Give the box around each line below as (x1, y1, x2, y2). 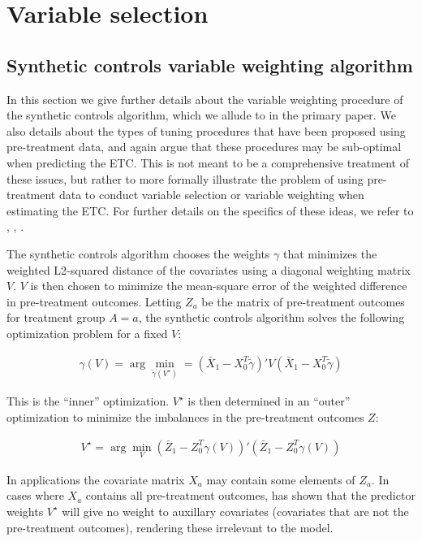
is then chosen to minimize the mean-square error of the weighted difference (30, 277, 407, 294)
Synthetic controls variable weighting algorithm (6, 52, 413, 77)
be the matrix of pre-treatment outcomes (201, 293, 405, 310)
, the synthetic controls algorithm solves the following (138, 309, 405, 326)
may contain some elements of (206, 470, 355, 488)
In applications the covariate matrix (6, 470, 185, 488)
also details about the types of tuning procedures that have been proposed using (6, 122, 406, 139)
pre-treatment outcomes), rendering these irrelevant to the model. (6, 518, 334, 535)
